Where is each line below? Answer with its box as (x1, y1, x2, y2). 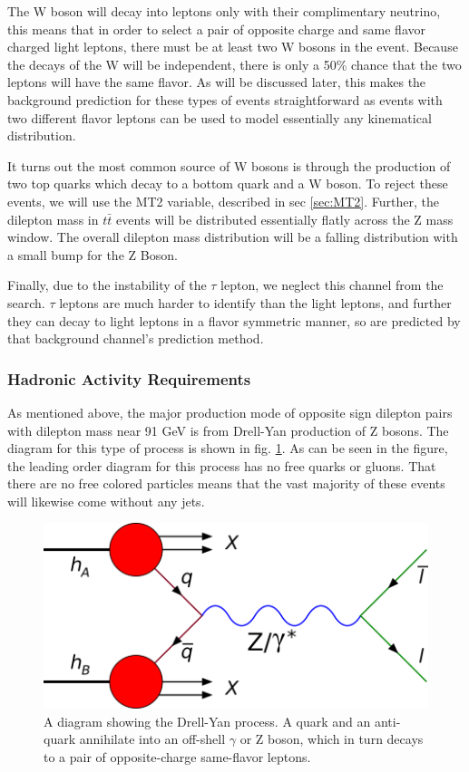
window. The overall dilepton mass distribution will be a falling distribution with (7, 227, 458, 246)
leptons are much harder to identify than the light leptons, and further (59, 293, 452, 312)
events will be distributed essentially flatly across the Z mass (115, 209, 454, 228)
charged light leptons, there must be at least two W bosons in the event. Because (7, 37, 458, 56)
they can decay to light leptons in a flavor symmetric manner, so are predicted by (7, 311, 461, 330)
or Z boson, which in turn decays (239, 729, 424, 748)
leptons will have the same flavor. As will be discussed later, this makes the (7, 72, 426, 92)
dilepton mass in (7, 209, 99, 228)
